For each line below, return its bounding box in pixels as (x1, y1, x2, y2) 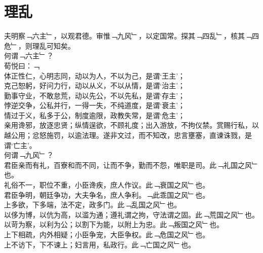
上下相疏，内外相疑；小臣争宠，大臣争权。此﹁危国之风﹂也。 (4, 229, 209, 239)
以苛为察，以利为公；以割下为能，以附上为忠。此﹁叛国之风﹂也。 (4, 219, 224, 230)
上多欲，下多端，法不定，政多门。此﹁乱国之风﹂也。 (4, 199, 181, 210)
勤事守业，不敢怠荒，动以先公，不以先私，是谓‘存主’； (4, 90, 185, 100)
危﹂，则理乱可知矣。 (4, 40, 75, 51)
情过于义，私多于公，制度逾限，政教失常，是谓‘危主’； (4, 110, 185, 120)
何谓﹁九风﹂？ (4, 150, 54, 160)
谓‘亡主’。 (4, 139, 36, 150)
